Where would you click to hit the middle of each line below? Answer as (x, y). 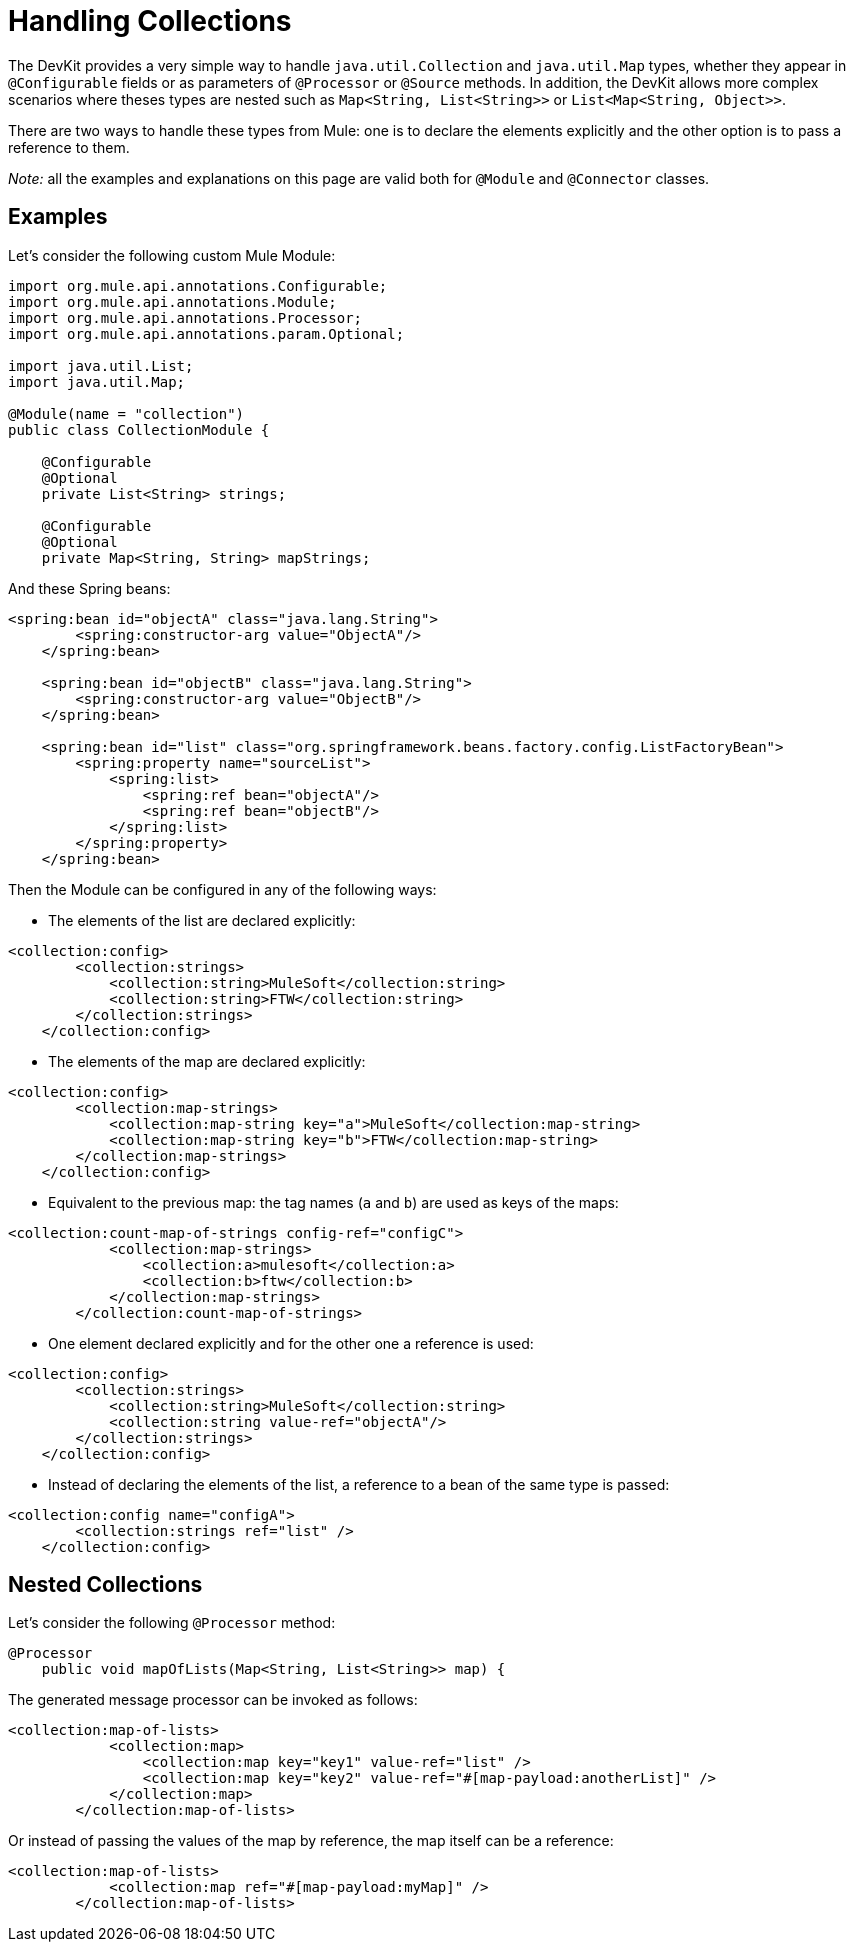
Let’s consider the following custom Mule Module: (172, 255)
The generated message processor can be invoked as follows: (213, 1700)
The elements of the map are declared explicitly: (207, 1061)
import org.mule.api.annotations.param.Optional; (206, 333)
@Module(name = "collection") (126, 413)
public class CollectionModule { (139, 429)
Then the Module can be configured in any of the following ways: (222, 889)
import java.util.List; (101, 365)
